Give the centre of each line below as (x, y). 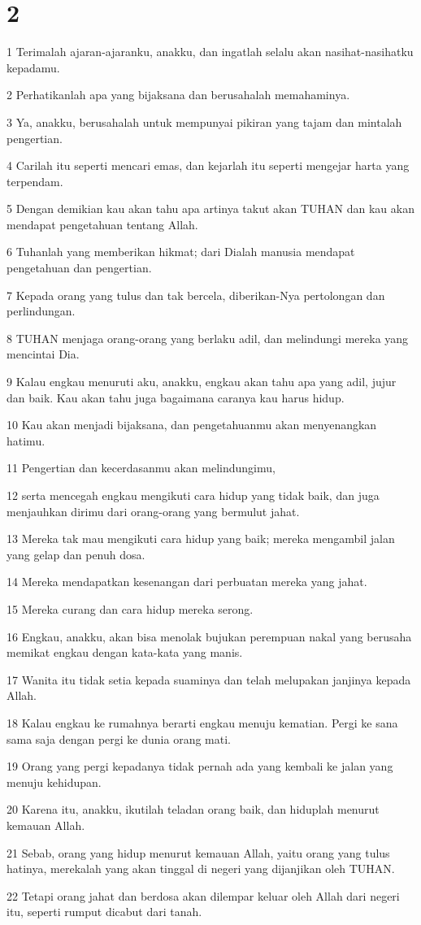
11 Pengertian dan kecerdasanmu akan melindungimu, (141, 468)
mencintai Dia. (43, 354)
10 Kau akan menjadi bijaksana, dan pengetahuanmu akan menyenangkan (192, 425)
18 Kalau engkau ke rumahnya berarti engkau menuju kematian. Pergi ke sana (202, 722)
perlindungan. (41, 311)
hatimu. (26, 440)
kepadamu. (33, 67)
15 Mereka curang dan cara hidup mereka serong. (130, 608)
